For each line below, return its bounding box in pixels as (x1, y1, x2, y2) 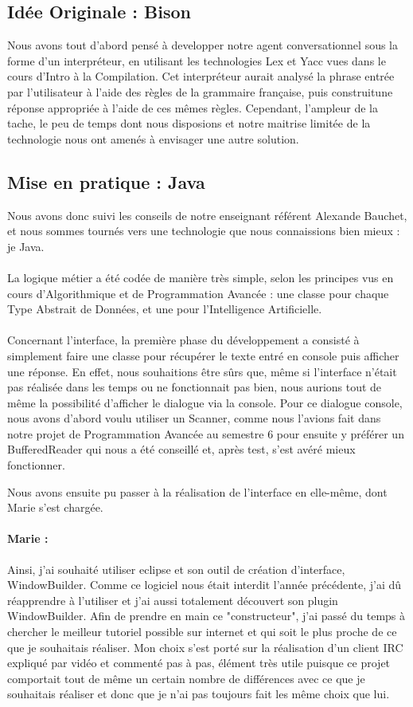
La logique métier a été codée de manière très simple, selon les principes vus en (7, 269, 394, 285)
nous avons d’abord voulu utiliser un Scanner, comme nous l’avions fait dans (7, 410, 381, 426)
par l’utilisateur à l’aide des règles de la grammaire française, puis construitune (7, 83, 393, 100)
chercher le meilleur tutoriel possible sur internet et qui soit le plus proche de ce (7, 623, 397, 640)
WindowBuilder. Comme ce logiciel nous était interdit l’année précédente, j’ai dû (7, 576, 402, 593)
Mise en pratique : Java (7, 169, 205, 194)
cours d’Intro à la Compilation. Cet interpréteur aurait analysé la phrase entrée (7, 68, 395, 84)
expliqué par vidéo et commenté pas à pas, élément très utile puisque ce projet (7, 654, 391, 671)
